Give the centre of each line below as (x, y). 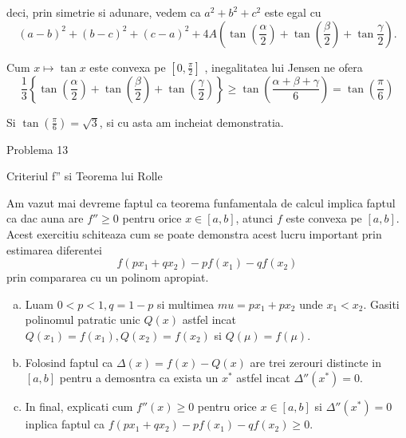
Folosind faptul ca (69, 362)
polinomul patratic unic (83, 320)
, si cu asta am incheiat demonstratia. (191, 122)
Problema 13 (37, 149)
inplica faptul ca (65, 424)
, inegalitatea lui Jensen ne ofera (284, 67)
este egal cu (293, 12)
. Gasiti (381, 304)
